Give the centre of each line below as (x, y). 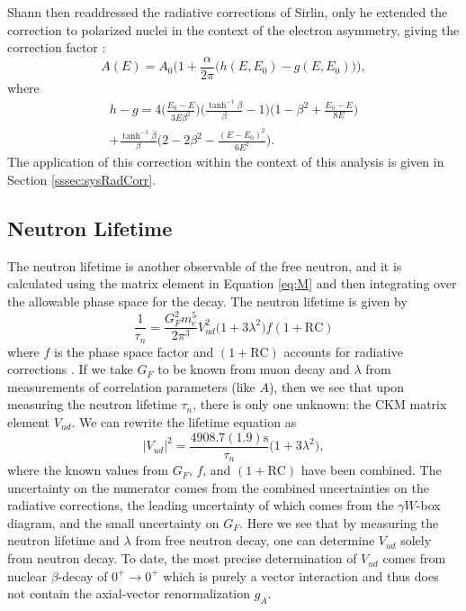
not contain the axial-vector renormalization (129, 593)
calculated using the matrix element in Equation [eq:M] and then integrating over (232, 283)
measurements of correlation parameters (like (131, 386)
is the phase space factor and (134, 351)
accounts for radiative (343, 351)
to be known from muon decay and (254, 369)
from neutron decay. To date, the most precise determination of (182, 558)
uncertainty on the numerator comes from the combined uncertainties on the (218, 487)
